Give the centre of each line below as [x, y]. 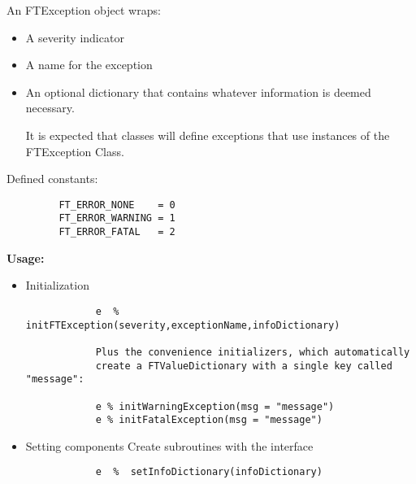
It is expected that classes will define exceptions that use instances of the [208, 135]
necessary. [50, 108]
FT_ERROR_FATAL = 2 [117, 232]
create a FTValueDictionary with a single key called [244, 366]
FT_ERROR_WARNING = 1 [117, 218]
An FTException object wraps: [84, 10]
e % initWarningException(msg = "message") [215, 406]
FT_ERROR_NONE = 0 [117, 205]
